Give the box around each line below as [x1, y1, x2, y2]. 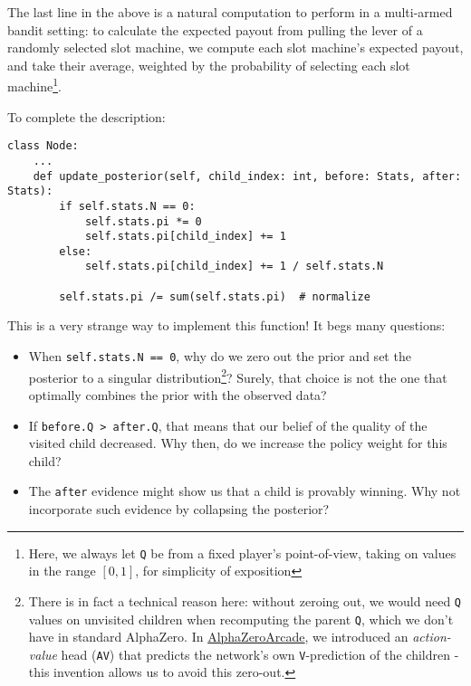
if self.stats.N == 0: [59, 199, 196, 213]
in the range [28, 561, 96, 580]
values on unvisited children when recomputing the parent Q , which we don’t [28, 609, 454, 628]
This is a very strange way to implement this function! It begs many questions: [7, 316, 446, 335]
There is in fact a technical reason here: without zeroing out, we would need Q [28, 591, 462, 610]
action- [412, 627, 451, 646]
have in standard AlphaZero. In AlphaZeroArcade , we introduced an [28, 627, 409, 646]
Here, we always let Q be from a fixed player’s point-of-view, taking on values [28, 543, 457, 562]
